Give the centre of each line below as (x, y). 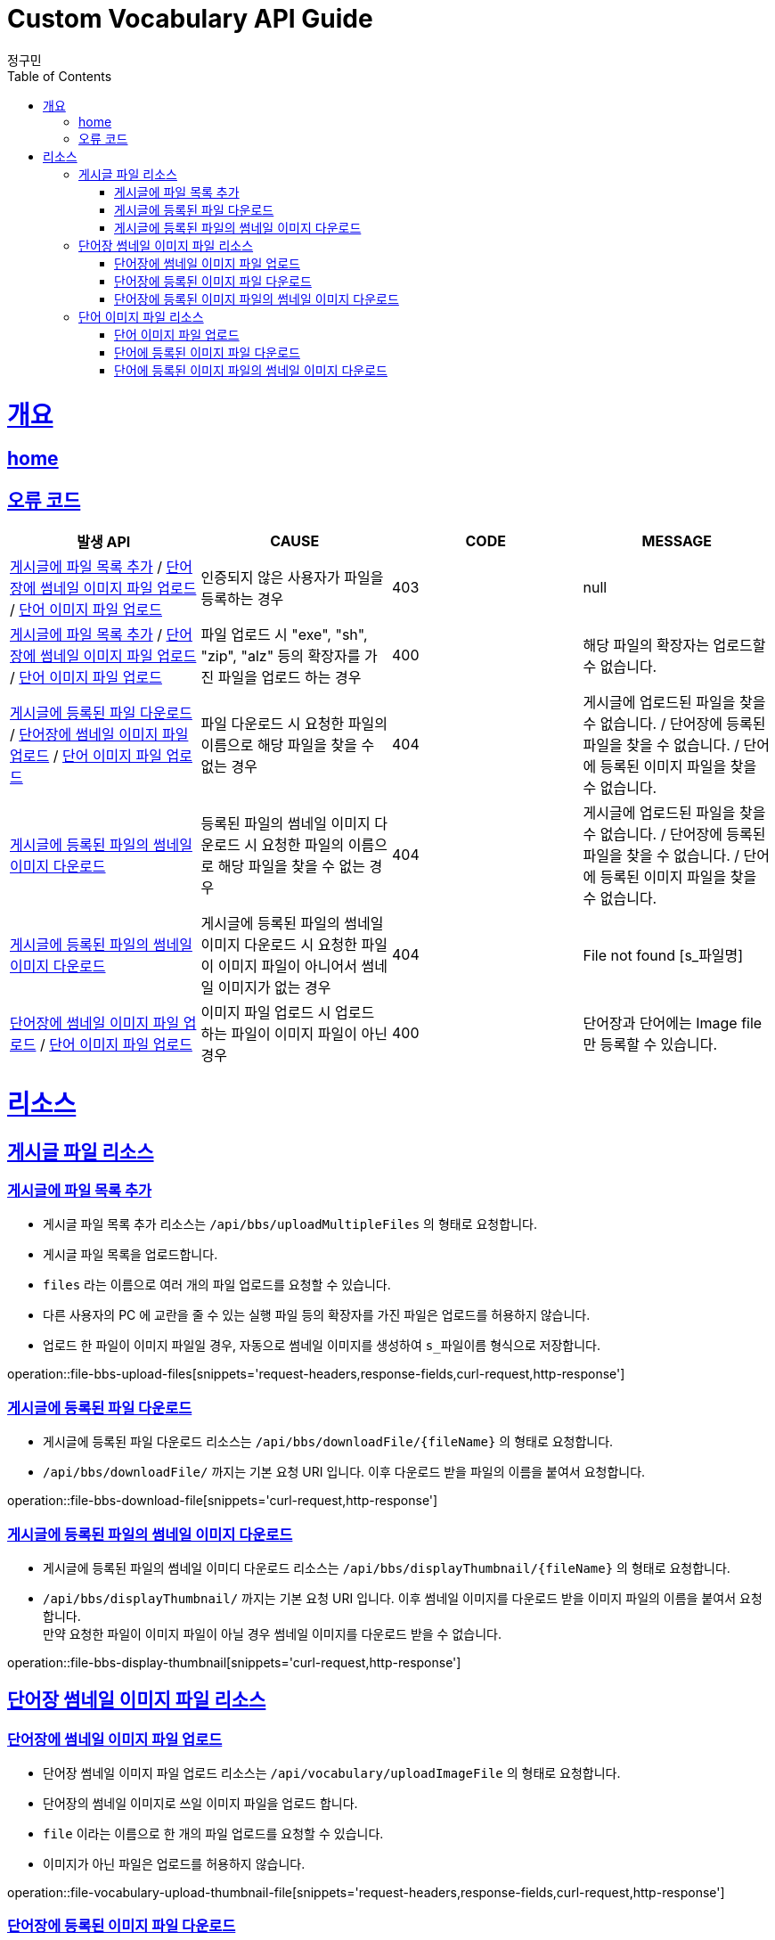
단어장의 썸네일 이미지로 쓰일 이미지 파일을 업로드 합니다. (200, 1804)
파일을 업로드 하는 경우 (290, 678)
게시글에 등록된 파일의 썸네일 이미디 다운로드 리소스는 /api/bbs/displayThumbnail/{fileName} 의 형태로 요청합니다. (387, 1568)
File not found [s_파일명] (663, 956)
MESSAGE (677, 541)
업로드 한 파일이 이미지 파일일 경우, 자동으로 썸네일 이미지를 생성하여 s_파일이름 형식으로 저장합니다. (322, 1346)
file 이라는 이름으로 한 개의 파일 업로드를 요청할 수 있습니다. (213, 1834)
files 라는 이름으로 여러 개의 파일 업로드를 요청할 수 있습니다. (217, 1285)
